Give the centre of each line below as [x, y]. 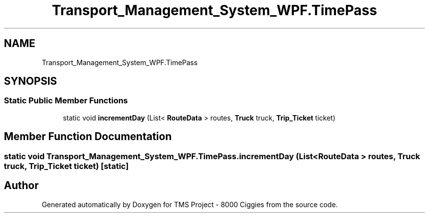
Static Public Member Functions [66, 101]
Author [21, 186]
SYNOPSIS [31, 81]
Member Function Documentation [88, 137]
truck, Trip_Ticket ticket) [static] [66, 166]
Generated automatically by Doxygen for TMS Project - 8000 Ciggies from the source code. [190, 204]
